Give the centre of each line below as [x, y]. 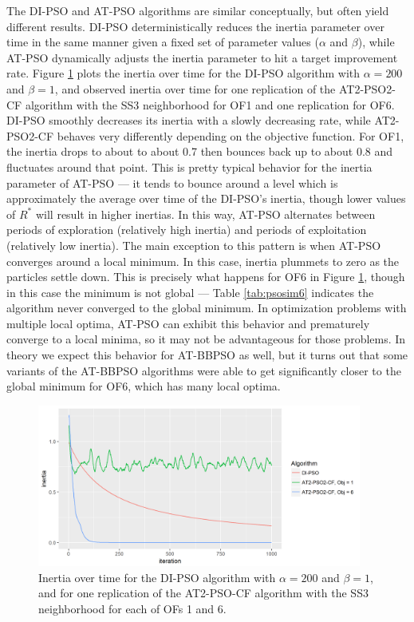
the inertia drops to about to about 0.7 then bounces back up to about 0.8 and [200, 151]
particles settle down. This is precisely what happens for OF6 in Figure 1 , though [206, 277]
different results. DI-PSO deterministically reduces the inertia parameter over [195, 26]
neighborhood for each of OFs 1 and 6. [132, 609]
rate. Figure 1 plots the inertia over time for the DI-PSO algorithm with [183, 73]
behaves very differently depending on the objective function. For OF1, [231, 135]
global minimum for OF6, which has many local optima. [144, 386]
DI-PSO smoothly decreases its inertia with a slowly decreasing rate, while [189, 120]
